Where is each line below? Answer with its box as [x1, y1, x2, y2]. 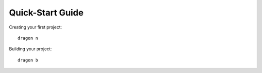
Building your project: [9, 46, 52, 52]
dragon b [17, 57, 38, 63]
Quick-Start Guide [9, 7, 84, 18]
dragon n [17, 35, 38, 41]
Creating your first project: [9, 24, 62, 30]
